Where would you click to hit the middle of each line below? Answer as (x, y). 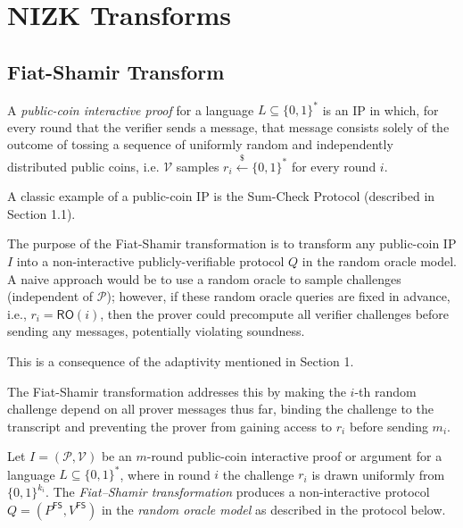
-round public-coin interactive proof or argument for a (294, 456)
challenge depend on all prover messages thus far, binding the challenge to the (220, 409)
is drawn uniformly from (378, 474)
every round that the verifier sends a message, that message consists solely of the (228, 126)
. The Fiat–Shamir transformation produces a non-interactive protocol (238, 492)
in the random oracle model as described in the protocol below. (273, 509)
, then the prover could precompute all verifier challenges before (275, 313)
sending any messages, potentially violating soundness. (156, 331)
